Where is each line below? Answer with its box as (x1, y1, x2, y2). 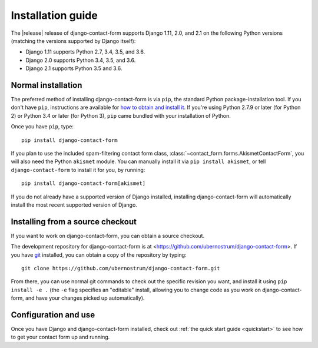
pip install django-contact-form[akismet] (21, 180, 146, 187)
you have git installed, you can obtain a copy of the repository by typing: (11, 251, 187, 258)
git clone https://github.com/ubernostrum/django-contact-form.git (21, 265, 220, 271)
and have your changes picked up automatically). (25, 294, 145, 301)
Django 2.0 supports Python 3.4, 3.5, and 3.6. (25, 57, 136, 64)
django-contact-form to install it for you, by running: (11, 166, 145, 173)
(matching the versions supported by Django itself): (11, 37, 136, 44)
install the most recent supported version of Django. (11, 201, 138, 208)
